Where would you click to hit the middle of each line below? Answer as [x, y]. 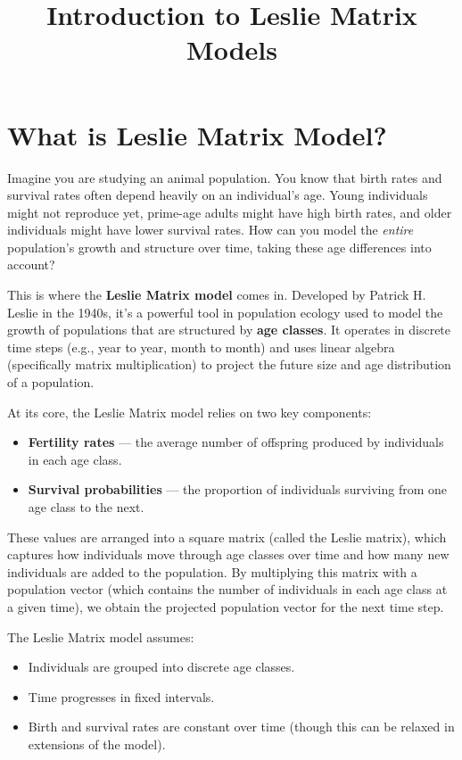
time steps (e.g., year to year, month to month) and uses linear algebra [201, 347]
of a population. [51, 382]
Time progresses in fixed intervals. [121, 696]
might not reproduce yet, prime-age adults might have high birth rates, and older [230, 212]
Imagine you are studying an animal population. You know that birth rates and [225, 177]
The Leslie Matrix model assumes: [101, 636]
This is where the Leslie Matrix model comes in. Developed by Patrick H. [217, 295]
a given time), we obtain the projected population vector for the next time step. [226, 606]
